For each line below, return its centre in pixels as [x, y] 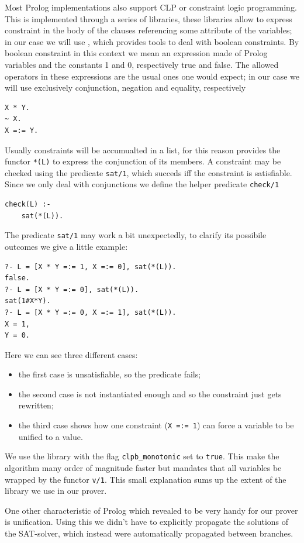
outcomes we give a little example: [66, 246]
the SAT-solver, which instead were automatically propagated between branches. [149, 533]
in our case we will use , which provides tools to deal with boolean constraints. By [152, 41]
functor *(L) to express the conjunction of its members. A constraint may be [143, 161]
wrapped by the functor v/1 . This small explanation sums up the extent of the [146, 479]
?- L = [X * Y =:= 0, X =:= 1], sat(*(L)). [91, 312]
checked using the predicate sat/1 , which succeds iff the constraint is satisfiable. [148, 172]
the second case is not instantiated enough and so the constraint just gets [150, 393]
